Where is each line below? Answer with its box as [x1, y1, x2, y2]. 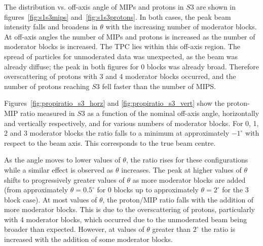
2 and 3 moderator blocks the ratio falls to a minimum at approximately [4, 128, 230, 138]
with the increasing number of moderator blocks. [105, 21, 257, 32]
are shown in [196, 2, 236, 12]
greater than [152, 224, 191, 234]
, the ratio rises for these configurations [126, 154, 248, 165]
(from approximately [4, 184, 68, 195]
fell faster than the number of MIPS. [102, 80, 216, 91]
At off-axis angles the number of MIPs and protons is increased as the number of [4, 31, 255, 42]
